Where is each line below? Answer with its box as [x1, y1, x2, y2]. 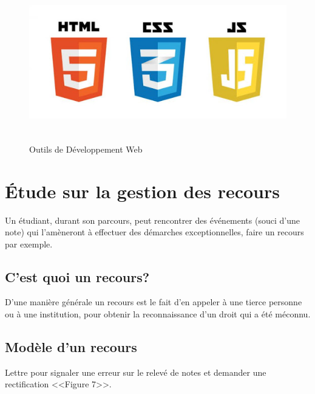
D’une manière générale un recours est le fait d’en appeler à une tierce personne [5, 295, 302, 308]
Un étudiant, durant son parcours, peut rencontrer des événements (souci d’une [5, 213, 300, 226]
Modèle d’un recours [5, 337, 137, 356]
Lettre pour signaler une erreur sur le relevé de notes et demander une [5, 365, 266, 378]
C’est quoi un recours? [5, 267, 150, 286]
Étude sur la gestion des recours [5, 178, 280, 203]
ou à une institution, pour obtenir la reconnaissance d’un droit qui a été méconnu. [5, 308, 311, 320]
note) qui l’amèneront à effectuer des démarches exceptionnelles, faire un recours [5, 226, 304, 238]
